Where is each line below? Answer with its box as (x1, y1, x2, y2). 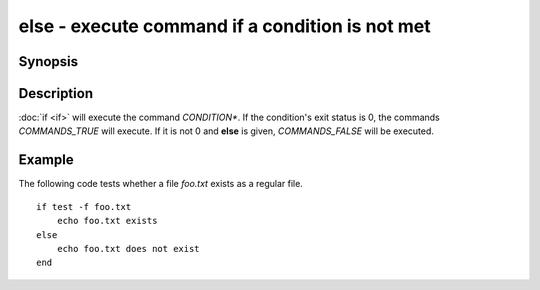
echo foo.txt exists (56, 215, 158, 227)
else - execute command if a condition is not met (18, 15, 431, 37)
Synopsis (18, 53, 79, 70)
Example (18, 151, 74, 169)
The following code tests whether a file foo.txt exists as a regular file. (18, 178, 304, 190)
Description (18, 85, 94, 102)
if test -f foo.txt (36, 201, 132, 212)
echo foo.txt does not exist (56, 243, 200, 254)
